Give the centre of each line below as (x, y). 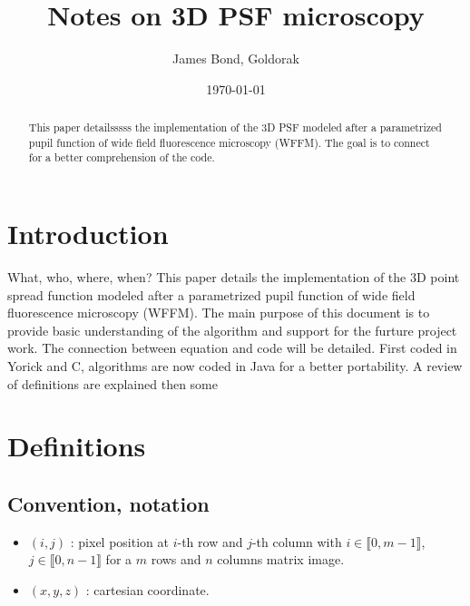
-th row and (210, 541)
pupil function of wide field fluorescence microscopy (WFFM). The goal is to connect (229, 142)
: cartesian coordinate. (147, 589)
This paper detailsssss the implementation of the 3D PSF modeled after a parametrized (235, 127)
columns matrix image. (281, 559)
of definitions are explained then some (113, 383)
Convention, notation (108, 503)
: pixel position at (119, 541)
